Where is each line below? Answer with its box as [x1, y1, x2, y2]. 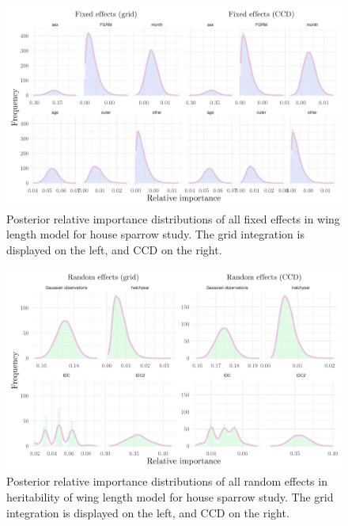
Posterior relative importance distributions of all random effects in [6, 473, 327, 490]
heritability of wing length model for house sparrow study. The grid [6, 489, 334, 505]
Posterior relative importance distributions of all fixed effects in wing [6, 210, 340, 227]
